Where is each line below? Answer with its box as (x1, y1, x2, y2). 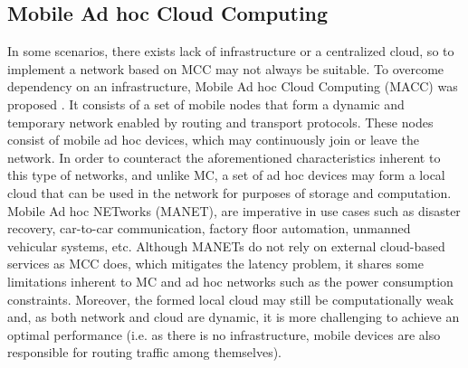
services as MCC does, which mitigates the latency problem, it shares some (7, 254, 424, 273)
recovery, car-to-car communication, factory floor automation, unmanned (7, 219, 411, 238)
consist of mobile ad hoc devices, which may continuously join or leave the (7, 130, 419, 149)
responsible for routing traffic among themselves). (7, 343, 282, 362)
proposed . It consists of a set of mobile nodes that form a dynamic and (7, 94, 405, 113)
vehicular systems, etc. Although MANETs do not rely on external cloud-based (7, 236, 445, 255)
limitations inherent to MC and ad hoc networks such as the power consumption (7, 271, 454, 290)
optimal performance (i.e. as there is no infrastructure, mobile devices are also (7, 325, 441, 344)
